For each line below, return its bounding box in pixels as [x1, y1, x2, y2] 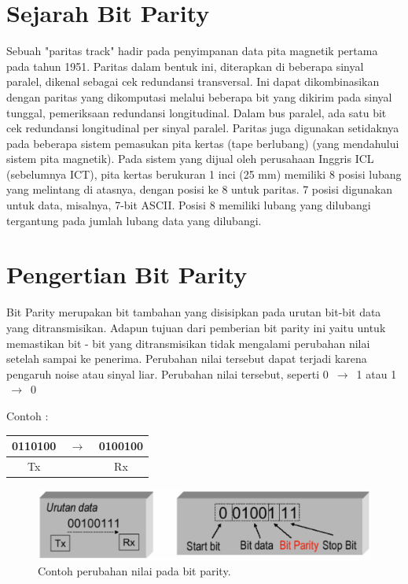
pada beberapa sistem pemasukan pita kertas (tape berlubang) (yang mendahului [6, 135, 399, 151]
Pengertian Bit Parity [6, 258, 248, 290]
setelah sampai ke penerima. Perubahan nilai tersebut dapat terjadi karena [6, 350, 367, 367]
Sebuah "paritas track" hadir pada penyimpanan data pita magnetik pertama [6, 43, 378, 59]
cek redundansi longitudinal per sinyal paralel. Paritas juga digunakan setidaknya [6, 120, 399, 136]
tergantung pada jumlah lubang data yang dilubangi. [6, 212, 262, 228]
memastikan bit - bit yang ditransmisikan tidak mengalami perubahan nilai [6, 335, 370, 351]
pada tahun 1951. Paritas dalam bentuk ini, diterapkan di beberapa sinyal [6, 57, 364, 74]
